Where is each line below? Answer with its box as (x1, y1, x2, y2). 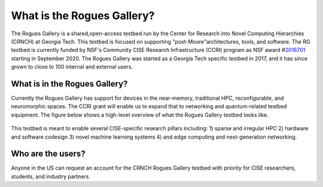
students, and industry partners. (11, 173, 91, 180)
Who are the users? (11, 149, 86, 159)
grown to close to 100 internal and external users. (11, 63, 133, 70)
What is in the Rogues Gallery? (11, 78, 128, 89)
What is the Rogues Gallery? (11, 9, 155, 22)
